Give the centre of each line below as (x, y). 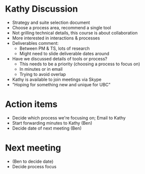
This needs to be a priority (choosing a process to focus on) (80, 64)
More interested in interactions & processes (56, 38)
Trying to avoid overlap (42, 74)
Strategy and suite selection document (51, 22)
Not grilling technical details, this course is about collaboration (75, 33)
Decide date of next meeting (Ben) (47, 128)
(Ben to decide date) (33, 161)
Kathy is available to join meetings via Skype (57, 79)
